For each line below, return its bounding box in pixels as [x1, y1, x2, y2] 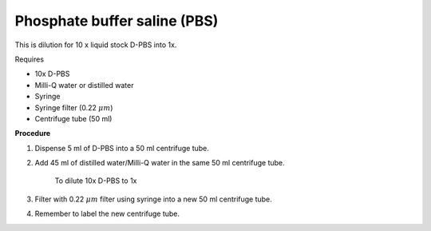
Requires [14, 54, 44, 64]
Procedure [14, 129, 51, 138]
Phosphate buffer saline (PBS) [14, 12, 219, 30]
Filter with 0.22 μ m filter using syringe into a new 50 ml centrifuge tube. [34, 194, 273, 204]
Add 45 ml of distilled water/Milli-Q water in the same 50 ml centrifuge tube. [34, 158, 285, 168]
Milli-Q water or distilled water [34, 80, 134, 90]
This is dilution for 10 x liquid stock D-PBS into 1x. [14, 40, 177, 50]
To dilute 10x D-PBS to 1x [54, 176, 137, 185]
